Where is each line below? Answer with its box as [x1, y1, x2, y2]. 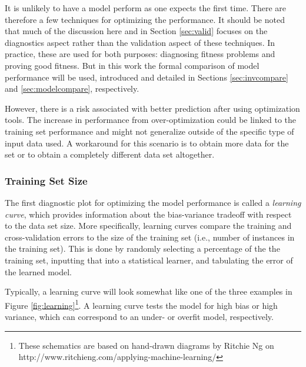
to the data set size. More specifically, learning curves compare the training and [5, 219, 292, 232]
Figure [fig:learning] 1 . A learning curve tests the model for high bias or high [5, 297, 278, 311]
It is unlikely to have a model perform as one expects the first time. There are [5, 2, 287, 14]
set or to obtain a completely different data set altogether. [5, 148, 215, 161]
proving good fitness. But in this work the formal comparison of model [5, 59, 260, 71]
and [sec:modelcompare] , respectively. [5, 82, 139, 95]
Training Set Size [5, 173, 88, 188]
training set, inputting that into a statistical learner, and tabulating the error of [5, 253, 293, 266]
